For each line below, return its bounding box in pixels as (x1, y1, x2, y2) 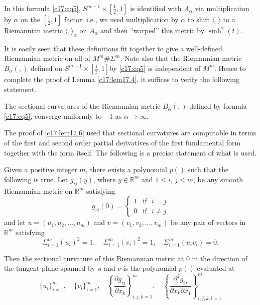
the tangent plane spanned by (4, 263, 95, 273)
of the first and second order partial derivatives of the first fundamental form (4, 137, 241, 147)
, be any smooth (193, 174, 243, 184)
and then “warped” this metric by (100, 25, 205, 35)
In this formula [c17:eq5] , (4, 3, 81, 13)
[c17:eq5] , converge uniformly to (4, 110, 102, 121)
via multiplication (195, 3, 249, 13)
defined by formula (189, 101, 247, 111)
